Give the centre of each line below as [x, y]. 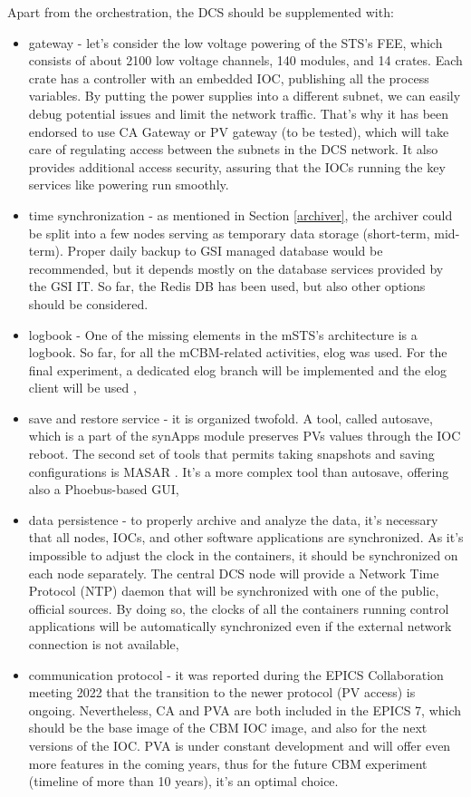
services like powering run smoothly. [129, 185]
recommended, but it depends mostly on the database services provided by [236, 268]
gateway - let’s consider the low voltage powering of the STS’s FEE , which [235, 42]
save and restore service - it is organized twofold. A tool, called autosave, [231, 418]
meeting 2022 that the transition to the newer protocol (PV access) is [222, 692]
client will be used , [82, 388]
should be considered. [88, 303]
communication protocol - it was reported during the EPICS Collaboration [236, 674]
